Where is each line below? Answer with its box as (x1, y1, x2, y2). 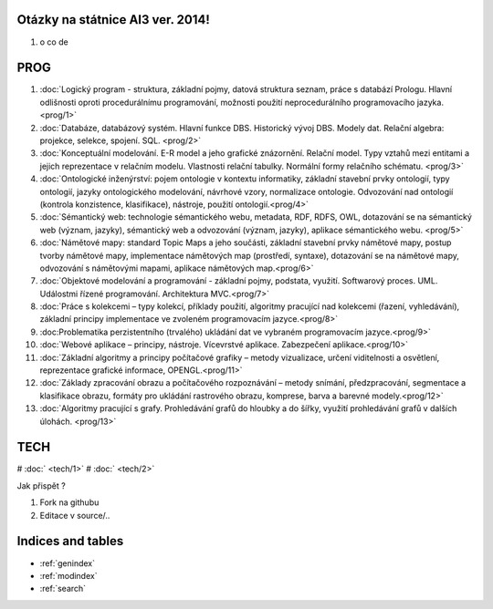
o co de (39, 36, 68, 47)
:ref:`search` (39, 583, 87, 594)
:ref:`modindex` (39, 570, 98, 581)
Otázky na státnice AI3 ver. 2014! (16, 12, 210, 27)
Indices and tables (16, 533, 124, 549)
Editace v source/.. (39, 510, 110, 521)
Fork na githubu (39, 497, 100, 508)
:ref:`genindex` (39, 557, 96, 569)
